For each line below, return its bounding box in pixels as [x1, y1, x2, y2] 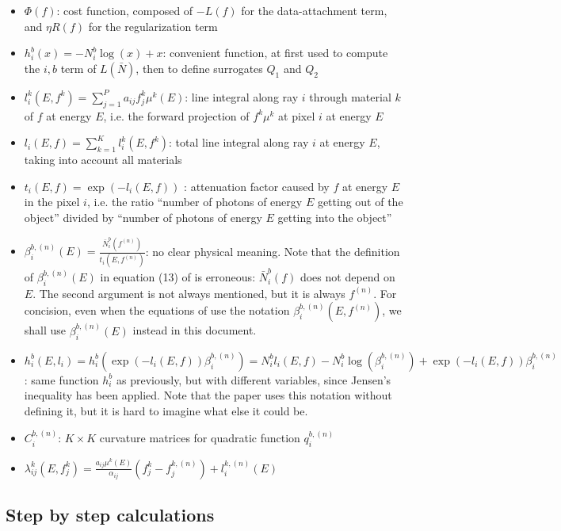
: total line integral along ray [169, 134, 309, 151]
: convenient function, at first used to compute [162, 44, 388, 61]
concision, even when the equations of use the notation [24, 302, 290, 319]
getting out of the [317, 193, 403, 210]
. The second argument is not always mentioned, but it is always [32, 285, 345, 301]
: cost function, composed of [56, 2, 193, 18]
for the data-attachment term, [241, 2, 387, 18]
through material [309, 88, 391, 105]
